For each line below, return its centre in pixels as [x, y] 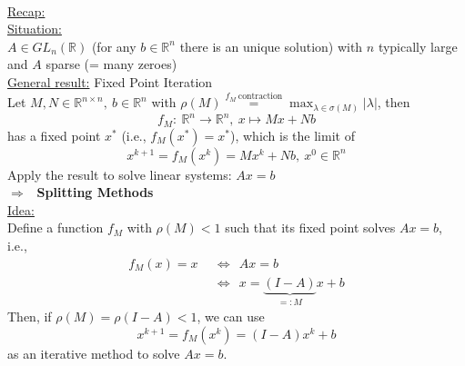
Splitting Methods [95, 192]
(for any [114, 46]
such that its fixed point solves [310, 228]
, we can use [231, 317]
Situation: [35, 29]
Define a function [56, 228]
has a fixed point [54, 135]
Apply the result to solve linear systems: [120, 174]
